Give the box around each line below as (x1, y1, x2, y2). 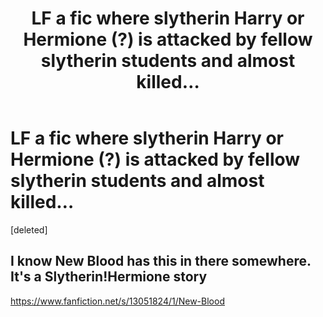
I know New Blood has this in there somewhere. (10, 253, 312, 270)
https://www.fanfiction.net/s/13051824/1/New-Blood (10, 295, 225, 307)
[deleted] (10, 223, 48, 236)
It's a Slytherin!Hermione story (10, 268, 208, 286)
